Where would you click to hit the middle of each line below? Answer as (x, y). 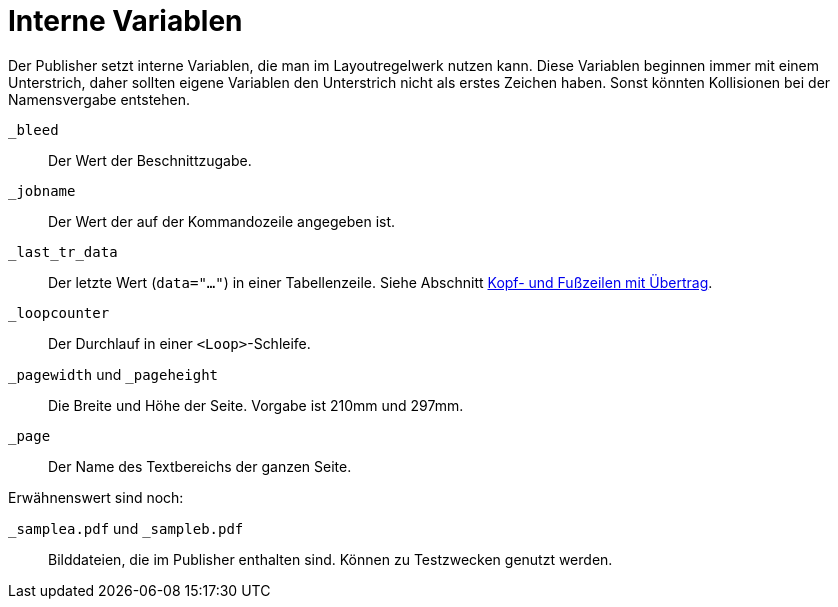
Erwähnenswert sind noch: (96, 497)
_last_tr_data (63, 251)
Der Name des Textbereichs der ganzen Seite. (200, 466)
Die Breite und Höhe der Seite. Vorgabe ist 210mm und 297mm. (256, 405)
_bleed (33, 129)
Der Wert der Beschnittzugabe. (150, 160)
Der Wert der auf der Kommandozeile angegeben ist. (222, 221)
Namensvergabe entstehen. (99, 99)
